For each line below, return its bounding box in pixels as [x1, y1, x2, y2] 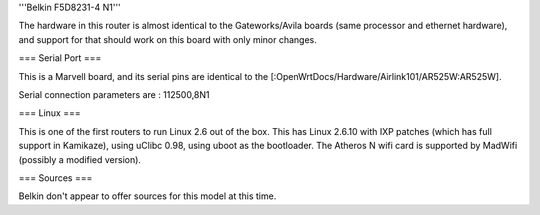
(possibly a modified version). [18, 153, 142, 165]
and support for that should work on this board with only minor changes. [18, 33, 317, 45]
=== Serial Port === [18, 52, 102, 64]
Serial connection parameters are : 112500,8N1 [18, 88, 210, 100]
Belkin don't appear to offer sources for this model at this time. [18, 190, 277, 202]
